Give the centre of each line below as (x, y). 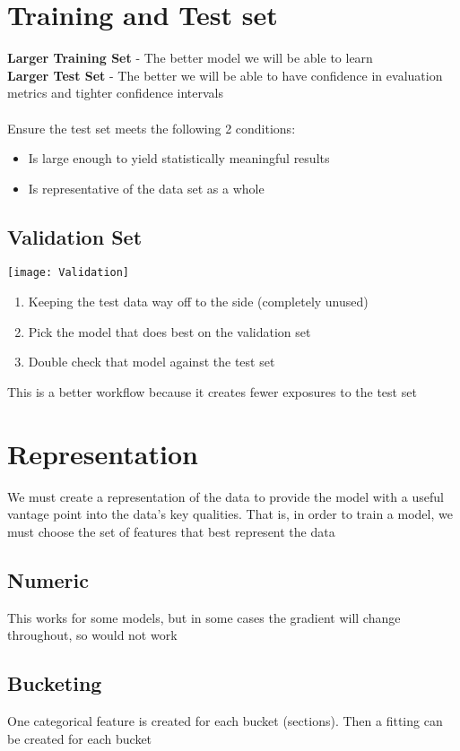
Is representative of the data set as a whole (146, 188)
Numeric (48, 579)
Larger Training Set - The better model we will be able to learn (190, 58)
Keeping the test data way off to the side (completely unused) (198, 302)
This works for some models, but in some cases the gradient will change (204, 617)
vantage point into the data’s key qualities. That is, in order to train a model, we (230, 514)
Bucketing (55, 683)
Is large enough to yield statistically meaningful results (179, 158)
